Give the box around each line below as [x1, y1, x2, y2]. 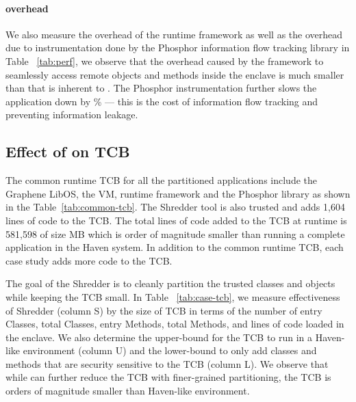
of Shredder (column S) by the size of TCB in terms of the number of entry [5, 303, 322, 317]
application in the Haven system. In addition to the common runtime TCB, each [5, 240, 344, 254]
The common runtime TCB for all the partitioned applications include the [5, 173, 318, 187]
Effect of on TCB [5, 141, 130, 162]
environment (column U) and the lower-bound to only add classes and [23, 343, 317, 358]
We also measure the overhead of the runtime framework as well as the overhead [5, 27, 343, 41]
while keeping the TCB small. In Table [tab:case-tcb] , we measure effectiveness [5, 289, 340, 304]
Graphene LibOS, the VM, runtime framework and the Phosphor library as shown [5, 186, 351, 200]
